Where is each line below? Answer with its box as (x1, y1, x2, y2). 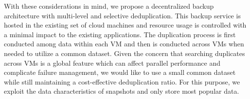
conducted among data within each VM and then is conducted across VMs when (4, 39, 244, 49)
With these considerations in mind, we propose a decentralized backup (4, 1, 214, 11)
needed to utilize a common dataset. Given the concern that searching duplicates (4, 48, 245, 58)
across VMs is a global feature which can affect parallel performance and (4, 57, 220, 68)
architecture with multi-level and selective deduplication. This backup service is (4, 10, 241, 20)
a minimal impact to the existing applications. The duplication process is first (4, 29, 236, 39)
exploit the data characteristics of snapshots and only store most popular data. (4, 86, 239, 96)
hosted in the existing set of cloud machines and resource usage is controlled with (4, 20, 247, 30)
